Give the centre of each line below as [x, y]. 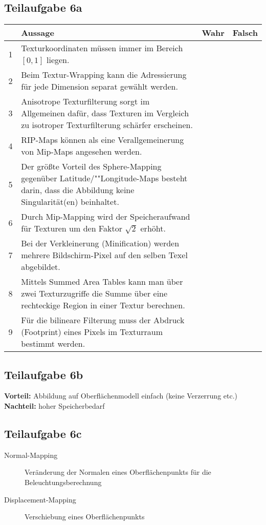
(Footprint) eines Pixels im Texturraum [92, 332]
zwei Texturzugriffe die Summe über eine [94, 293]
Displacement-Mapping [40, 499]
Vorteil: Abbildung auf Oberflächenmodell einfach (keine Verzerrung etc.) [121, 396]
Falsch [245, 33]
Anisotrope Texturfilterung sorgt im [85, 101]
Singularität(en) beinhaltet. [70, 202]
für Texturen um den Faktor [72, 228]
